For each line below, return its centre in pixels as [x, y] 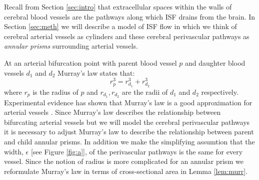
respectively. [220, 92]
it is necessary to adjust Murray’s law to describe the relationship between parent [129, 132]
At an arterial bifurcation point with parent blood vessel [90, 62]
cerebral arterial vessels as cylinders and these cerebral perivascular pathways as [127, 36]
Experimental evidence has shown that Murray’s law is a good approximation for [128, 102]
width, [14, 151]
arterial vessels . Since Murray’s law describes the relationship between [112, 112]
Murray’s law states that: [96, 72]
